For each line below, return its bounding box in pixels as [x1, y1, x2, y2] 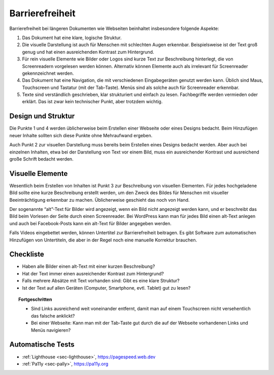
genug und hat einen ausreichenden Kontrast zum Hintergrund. [22, 49, 154, 55]
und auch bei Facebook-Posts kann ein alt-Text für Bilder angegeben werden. [9, 220, 172, 226]
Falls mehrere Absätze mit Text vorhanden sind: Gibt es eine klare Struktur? [22, 277, 180, 284]
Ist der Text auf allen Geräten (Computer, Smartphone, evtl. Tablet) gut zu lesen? [22, 285, 191, 291]
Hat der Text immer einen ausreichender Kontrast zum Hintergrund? [22, 270, 164, 276]
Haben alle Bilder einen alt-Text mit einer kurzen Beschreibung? [22, 263, 155, 269]
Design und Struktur [9, 112, 75, 120]
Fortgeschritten [18, 296, 52, 302]
